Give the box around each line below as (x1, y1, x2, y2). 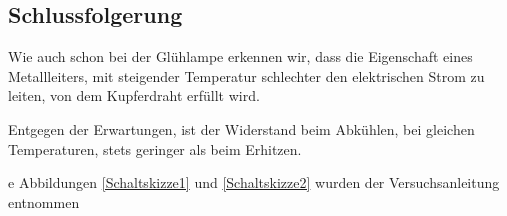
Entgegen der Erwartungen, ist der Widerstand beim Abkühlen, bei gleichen (8, 118, 475, 139)
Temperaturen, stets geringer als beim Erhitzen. (8, 138, 302, 159)
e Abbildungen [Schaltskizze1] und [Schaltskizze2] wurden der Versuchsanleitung (8, 172, 500, 193)
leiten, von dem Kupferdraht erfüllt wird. (8, 85, 260, 106)
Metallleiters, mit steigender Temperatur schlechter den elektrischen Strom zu (8, 65, 485, 86)
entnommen (8, 191, 80, 212)
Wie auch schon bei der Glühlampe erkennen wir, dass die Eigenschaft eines (8, 46, 473, 67)
